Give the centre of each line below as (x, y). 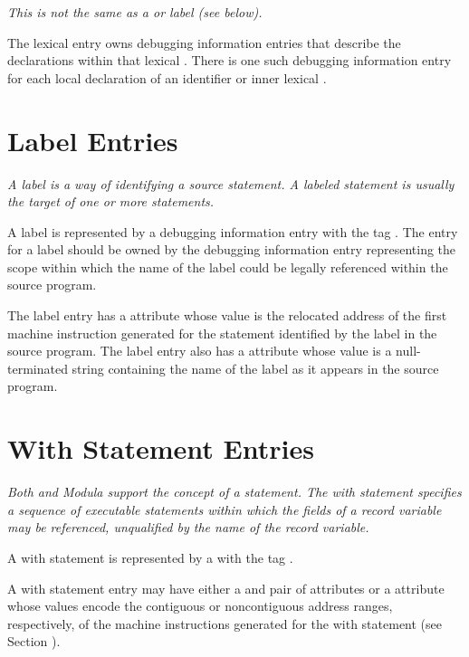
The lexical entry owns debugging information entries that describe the (204, 42)
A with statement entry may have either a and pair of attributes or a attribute (226, 588)
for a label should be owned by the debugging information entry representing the (232, 249)
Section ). (34, 641)
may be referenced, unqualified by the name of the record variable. (188, 527)
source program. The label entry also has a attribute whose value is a (200, 351)
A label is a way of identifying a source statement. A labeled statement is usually (231, 183)
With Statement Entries (161, 448)
